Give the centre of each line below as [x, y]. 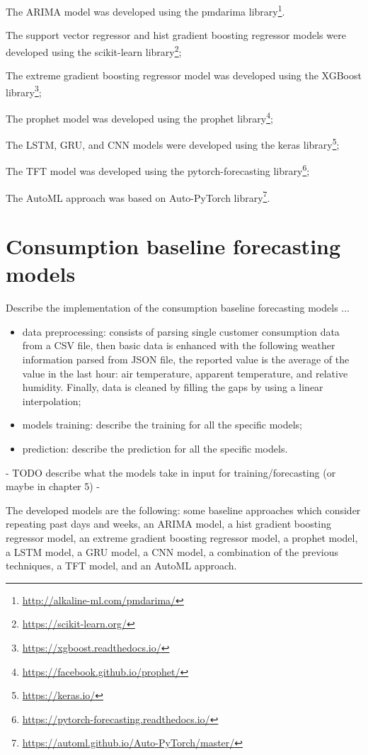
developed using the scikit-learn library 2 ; [94, 50]
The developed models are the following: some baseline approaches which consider [183, 510]
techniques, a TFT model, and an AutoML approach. [121, 566]
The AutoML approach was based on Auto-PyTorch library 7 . [138, 196]
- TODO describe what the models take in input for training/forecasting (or [171, 472]
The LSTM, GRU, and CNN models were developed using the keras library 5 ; [173, 143]
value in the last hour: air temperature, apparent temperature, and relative [185, 373]
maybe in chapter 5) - [53, 486]
